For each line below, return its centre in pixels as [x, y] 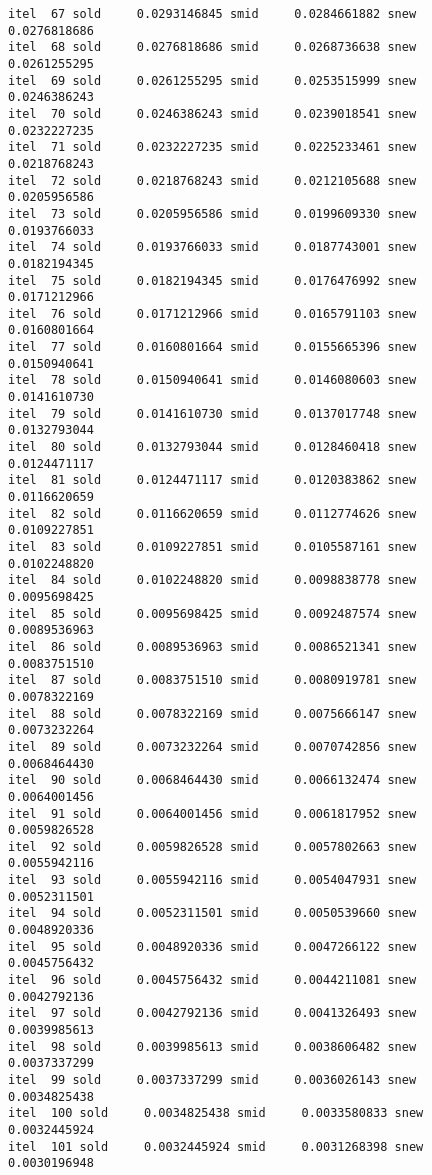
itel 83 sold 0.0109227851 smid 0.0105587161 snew [212, 547]
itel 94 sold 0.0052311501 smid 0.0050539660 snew [212, 913]
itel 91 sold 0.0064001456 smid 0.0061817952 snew [212, 813]
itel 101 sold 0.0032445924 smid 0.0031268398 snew [216, 1146]
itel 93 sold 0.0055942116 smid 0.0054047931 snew [212, 880]
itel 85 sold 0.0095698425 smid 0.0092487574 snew [212, 613]
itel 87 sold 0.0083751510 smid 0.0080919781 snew [212, 680]
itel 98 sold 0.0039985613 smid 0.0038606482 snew [212, 1046]
